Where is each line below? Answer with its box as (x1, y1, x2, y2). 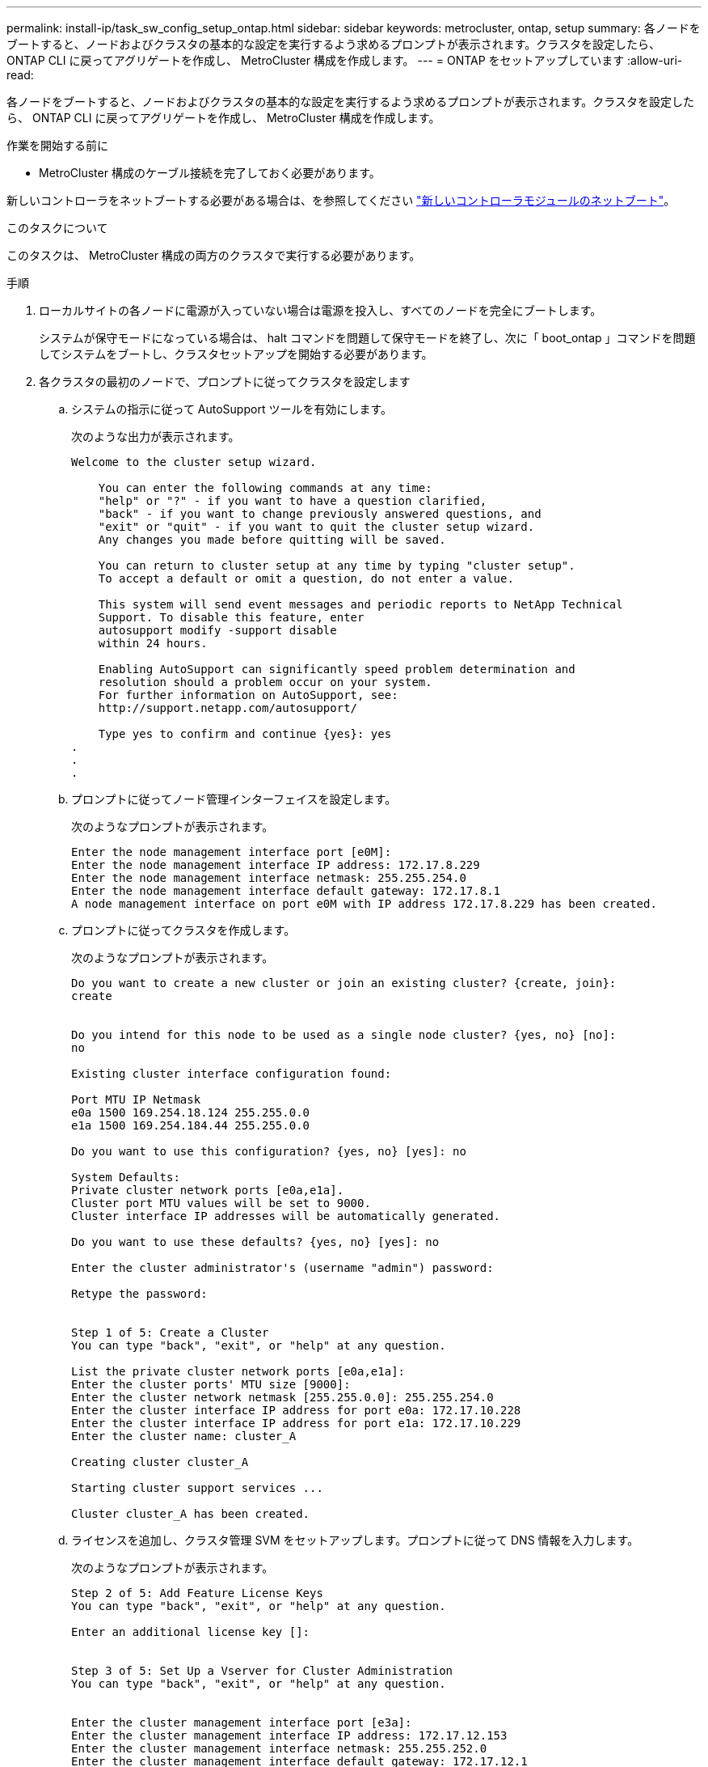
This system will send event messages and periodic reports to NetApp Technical (98, 598, 623, 611)
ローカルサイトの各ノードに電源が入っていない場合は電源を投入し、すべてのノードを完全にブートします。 (39, 303, 602, 317)
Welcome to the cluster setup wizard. (71, 456, 317, 468)
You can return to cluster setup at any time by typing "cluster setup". (98, 559, 575, 572)
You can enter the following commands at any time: (98, 481, 432, 494)
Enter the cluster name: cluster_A (71, 1430, 297, 1443)
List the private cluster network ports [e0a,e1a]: (71, 1365, 406, 1378)
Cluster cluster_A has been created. (71, 1507, 310, 1520)
